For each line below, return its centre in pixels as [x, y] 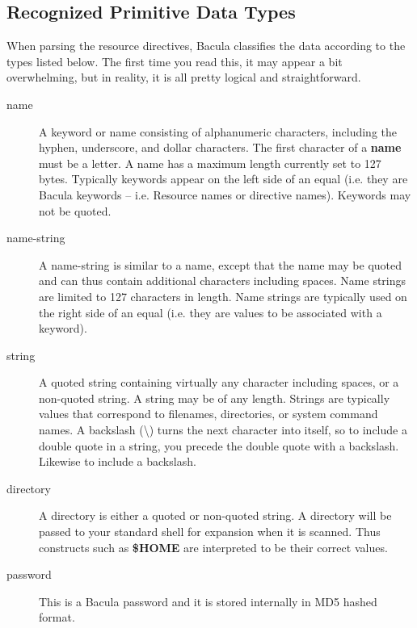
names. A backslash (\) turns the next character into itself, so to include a [223, 430]
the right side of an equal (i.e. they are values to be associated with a [211, 312]
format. [57, 617]
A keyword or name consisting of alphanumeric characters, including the [218, 131]
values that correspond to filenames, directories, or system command [208, 414]
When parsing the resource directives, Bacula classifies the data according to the [206, 46]
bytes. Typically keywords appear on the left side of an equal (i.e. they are [223, 179]
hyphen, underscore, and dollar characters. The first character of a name [220, 147]
